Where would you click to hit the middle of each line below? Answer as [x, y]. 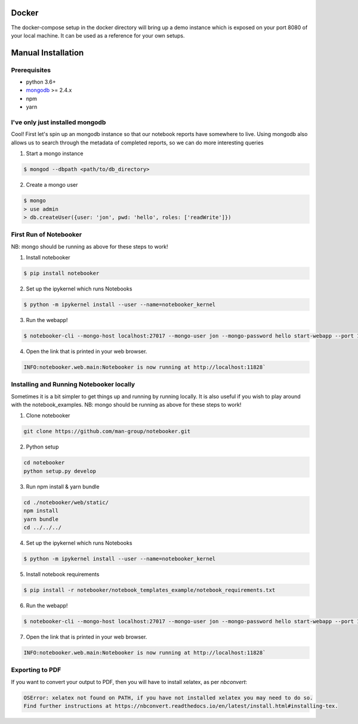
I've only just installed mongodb [58, 122]
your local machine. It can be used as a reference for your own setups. [98, 35]
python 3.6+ [41, 82]
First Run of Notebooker [47, 234]
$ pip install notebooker [61, 273]
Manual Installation [47, 53]
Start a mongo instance [55, 154]
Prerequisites [31, 70]
